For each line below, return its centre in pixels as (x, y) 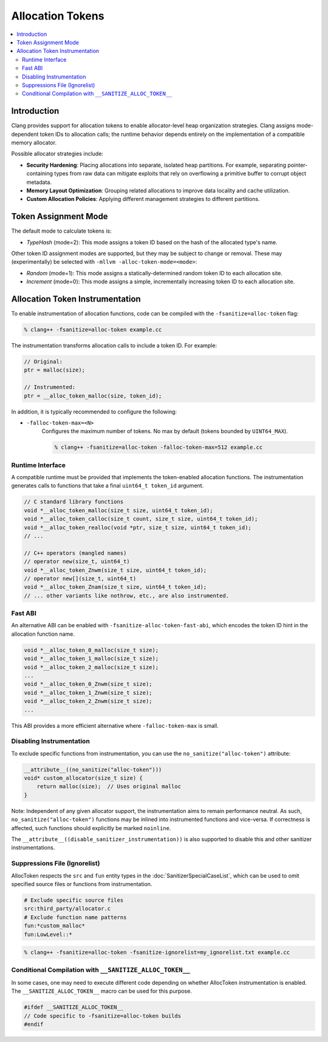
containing (40, 174)
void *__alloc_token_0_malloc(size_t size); (91, 650)
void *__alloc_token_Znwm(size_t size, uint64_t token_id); (115, 570)
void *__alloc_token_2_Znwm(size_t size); (88, 701)
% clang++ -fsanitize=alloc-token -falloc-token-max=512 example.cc (159, 447)
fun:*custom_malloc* (54, 926)
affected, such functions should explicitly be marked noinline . (91, 828)
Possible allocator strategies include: (57, 154)
